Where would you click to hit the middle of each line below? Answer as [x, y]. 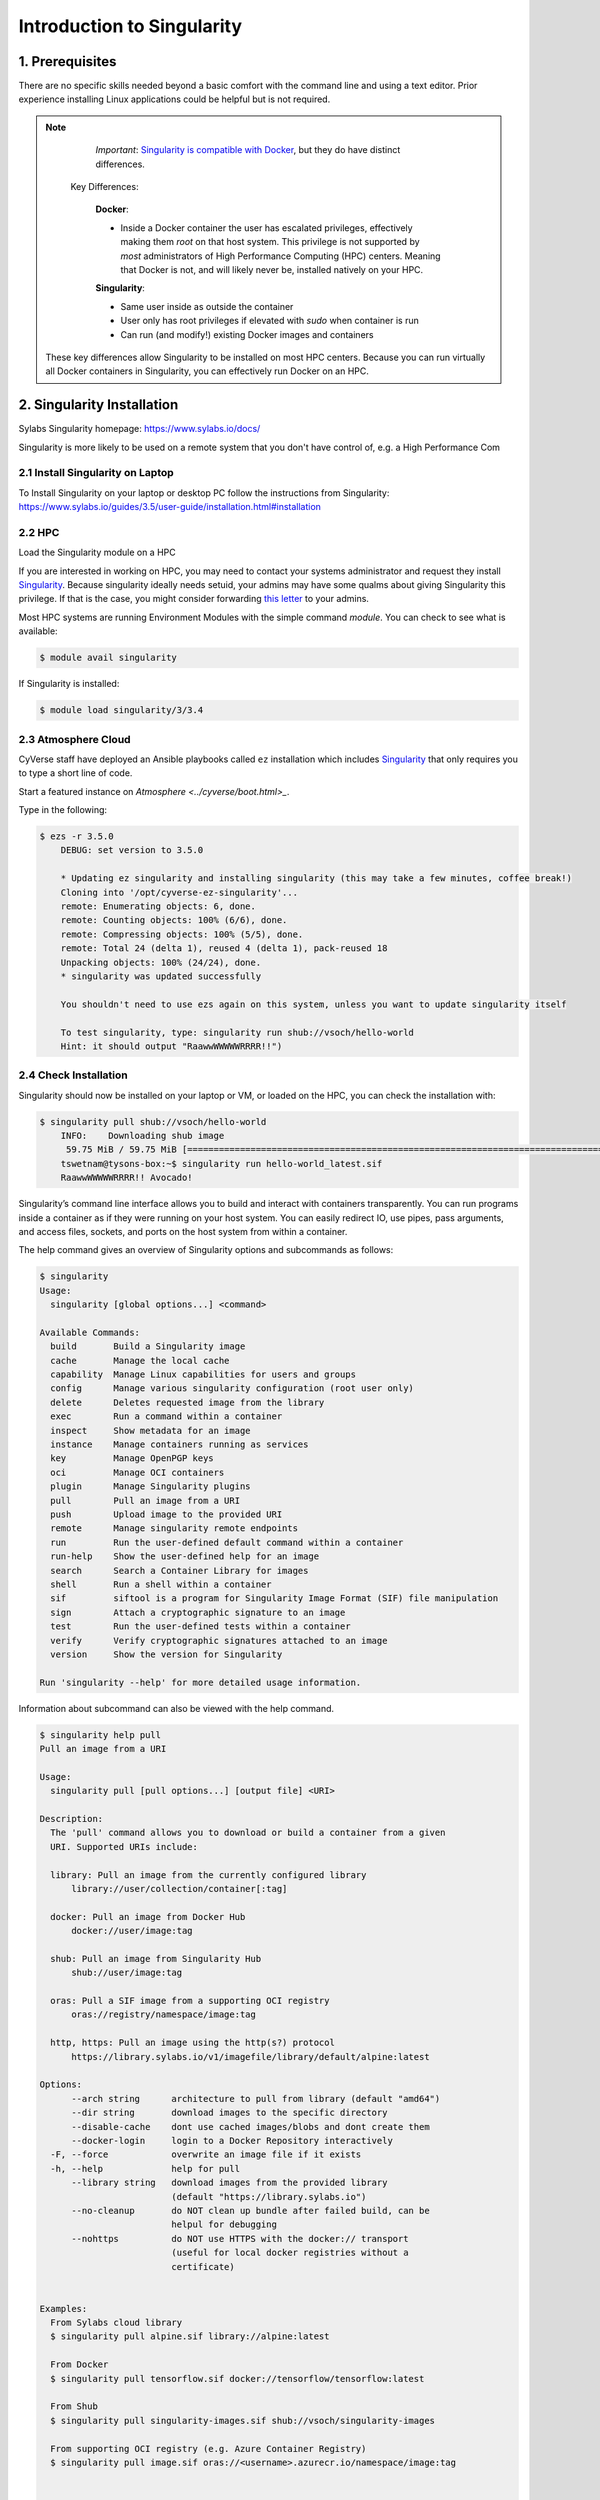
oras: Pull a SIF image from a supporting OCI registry [190, 2001]
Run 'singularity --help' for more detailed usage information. [200, 1682]
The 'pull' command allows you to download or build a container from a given [248, 1833]
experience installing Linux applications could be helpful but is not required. [174, 99]
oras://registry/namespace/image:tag [164, 2014]
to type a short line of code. [75, 773]
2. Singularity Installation [98, 405]
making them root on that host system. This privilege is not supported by [270, 242]
